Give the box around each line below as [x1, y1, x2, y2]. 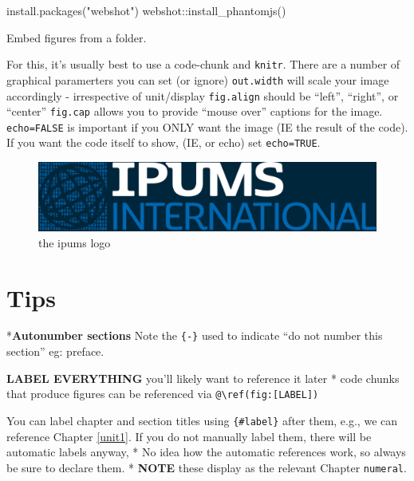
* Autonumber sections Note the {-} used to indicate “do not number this [6, 327, 383, 344]
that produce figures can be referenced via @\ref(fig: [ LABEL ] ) [6, 385, 319, 402]
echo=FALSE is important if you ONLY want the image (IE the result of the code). [6, 118, 408, 135]
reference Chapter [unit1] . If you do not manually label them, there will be [6, 428, 372, 444]
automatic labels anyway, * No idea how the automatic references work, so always [6, 444, 406, 460]
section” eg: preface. [6, 343, 104, 360]
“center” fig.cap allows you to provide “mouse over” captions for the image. [6, 103, 383, 120]
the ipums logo [38, 234, 111, 250]
